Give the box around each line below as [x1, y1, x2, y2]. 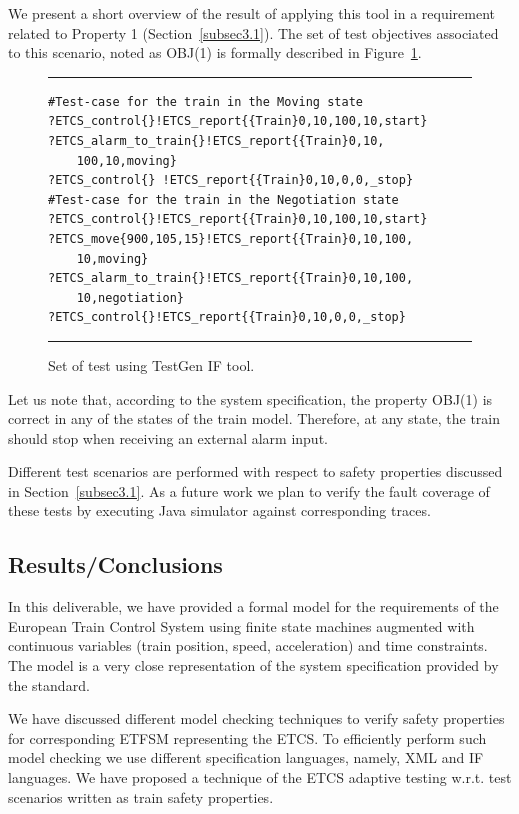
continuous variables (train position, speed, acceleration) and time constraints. [8, 635, 488, 656]
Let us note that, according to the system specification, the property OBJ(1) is [8, 388, 493, 409]
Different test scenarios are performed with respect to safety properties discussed [8, 461, 503, 482]
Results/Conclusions [8, 549, 223, 580]
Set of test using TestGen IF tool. [48, 354, 255, 375]
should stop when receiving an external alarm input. [8, 427, 328, 448]
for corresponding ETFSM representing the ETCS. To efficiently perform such [8, 727, 487, 748]
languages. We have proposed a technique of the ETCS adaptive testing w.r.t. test [8, 767, 512, 788]
